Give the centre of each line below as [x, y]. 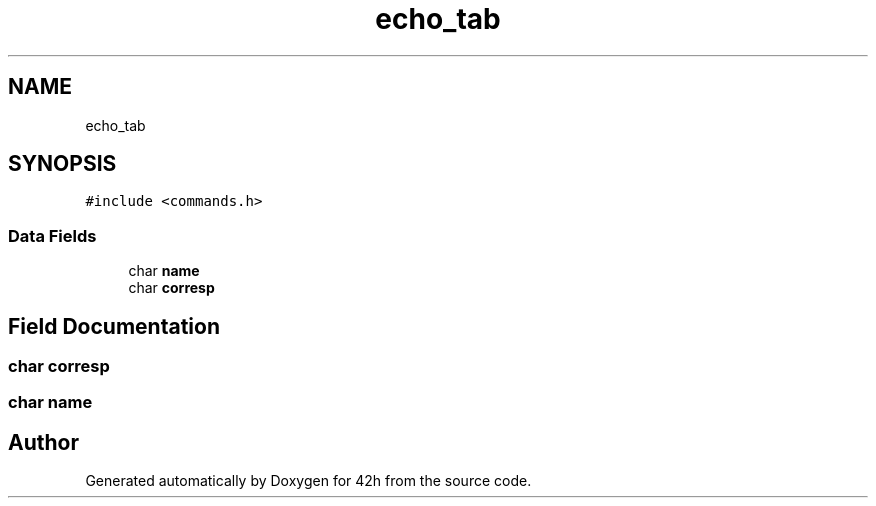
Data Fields [52, 235]
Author [43, 442]
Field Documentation [114, 326]
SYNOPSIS [62, 164]
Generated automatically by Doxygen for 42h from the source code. [308, 481]
